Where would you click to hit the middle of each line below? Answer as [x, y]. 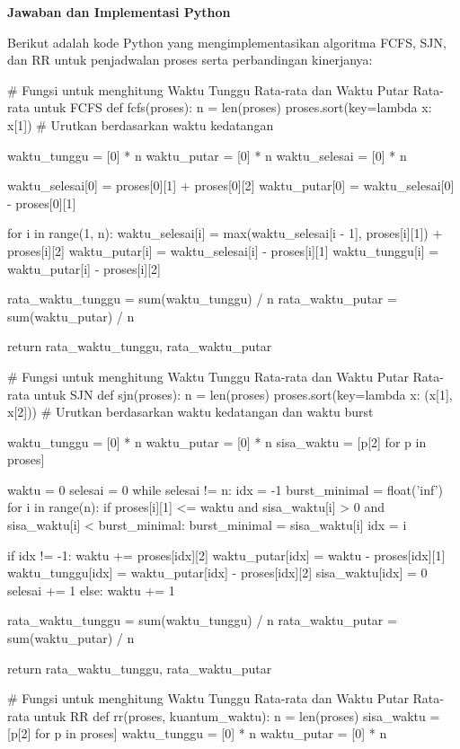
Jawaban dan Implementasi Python [119, 12]
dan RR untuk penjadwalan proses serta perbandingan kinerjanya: [190, 60]
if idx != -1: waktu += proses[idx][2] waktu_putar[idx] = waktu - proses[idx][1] [226, 555]
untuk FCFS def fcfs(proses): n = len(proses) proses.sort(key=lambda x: [233, 107]
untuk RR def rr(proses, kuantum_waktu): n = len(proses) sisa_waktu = [237, 715]
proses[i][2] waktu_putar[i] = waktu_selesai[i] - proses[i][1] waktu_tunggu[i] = [223, 250]
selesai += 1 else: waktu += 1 [91, 590]
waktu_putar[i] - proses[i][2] [84, 268]
